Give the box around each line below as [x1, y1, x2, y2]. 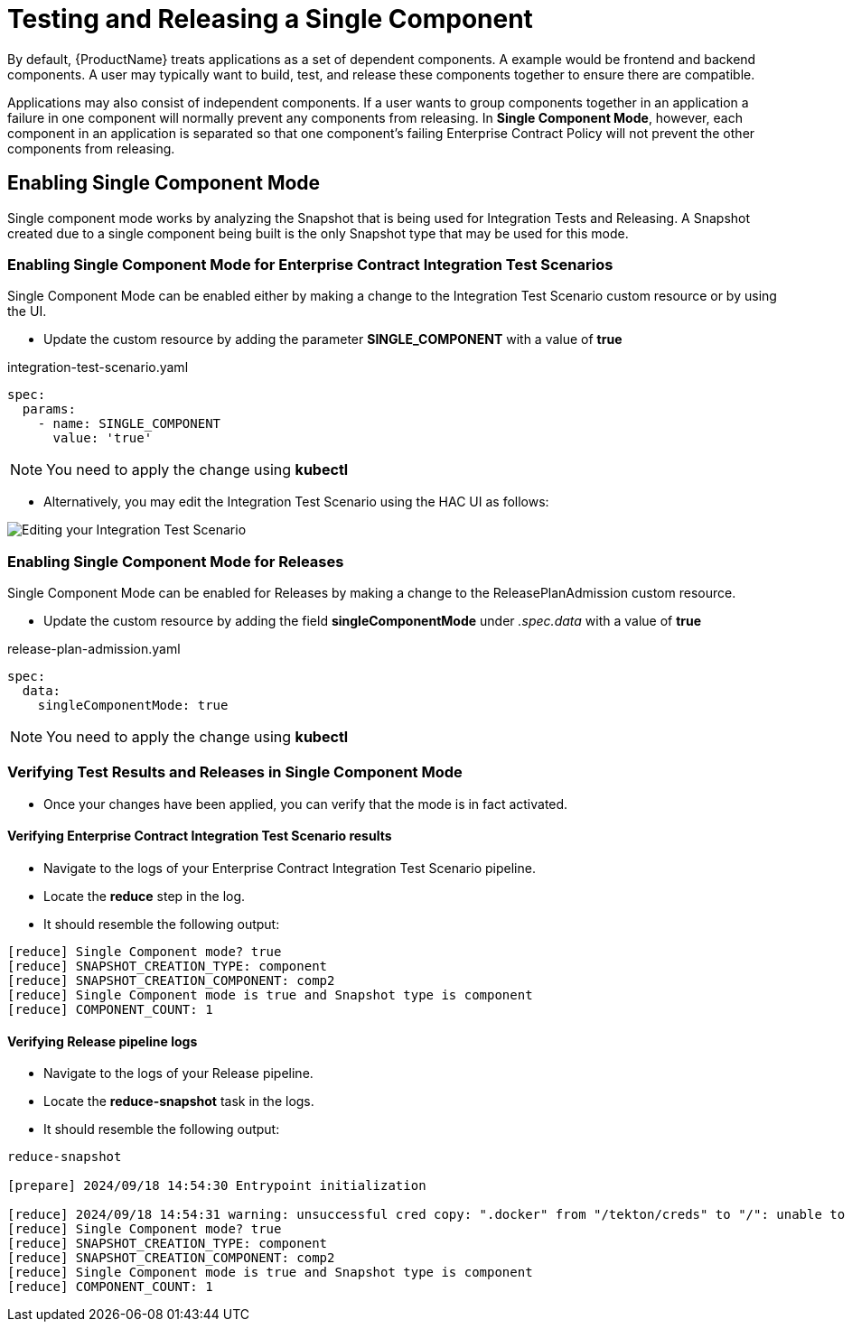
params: [22, 402, 76, 417]
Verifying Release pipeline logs [7, 1033, 198, 1049]
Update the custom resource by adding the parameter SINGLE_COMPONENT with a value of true [43, 331, 623, 348]
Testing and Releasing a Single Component [7, 4, 533, 34]
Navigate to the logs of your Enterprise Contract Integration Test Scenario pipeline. [43, 860, 536, 877]
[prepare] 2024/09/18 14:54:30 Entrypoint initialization [7, 1178, 426, 1194]
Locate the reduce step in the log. [43, 888, 246, 905]
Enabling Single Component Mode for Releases [7, 552, 344, 571]
